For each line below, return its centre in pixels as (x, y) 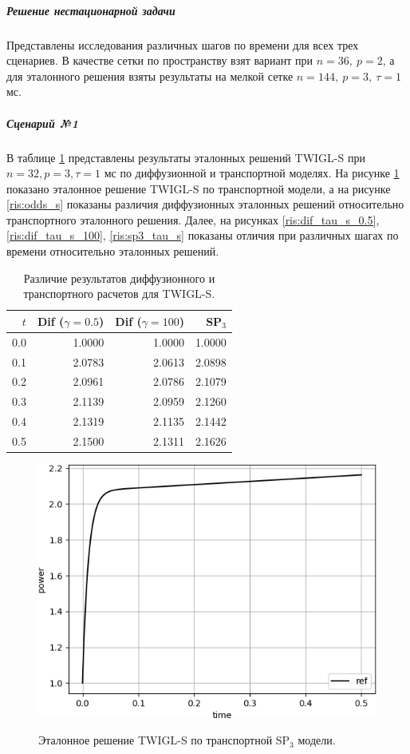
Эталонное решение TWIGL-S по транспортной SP (164, 740)
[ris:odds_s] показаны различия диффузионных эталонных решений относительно (205, 204)
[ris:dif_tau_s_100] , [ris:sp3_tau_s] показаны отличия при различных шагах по (203, 235)
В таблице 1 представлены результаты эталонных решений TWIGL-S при (186, 157)
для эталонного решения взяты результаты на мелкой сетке (150, 75)
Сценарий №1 (42, 123)
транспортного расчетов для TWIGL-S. (119, 294)
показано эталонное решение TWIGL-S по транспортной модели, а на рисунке (199, 188)
